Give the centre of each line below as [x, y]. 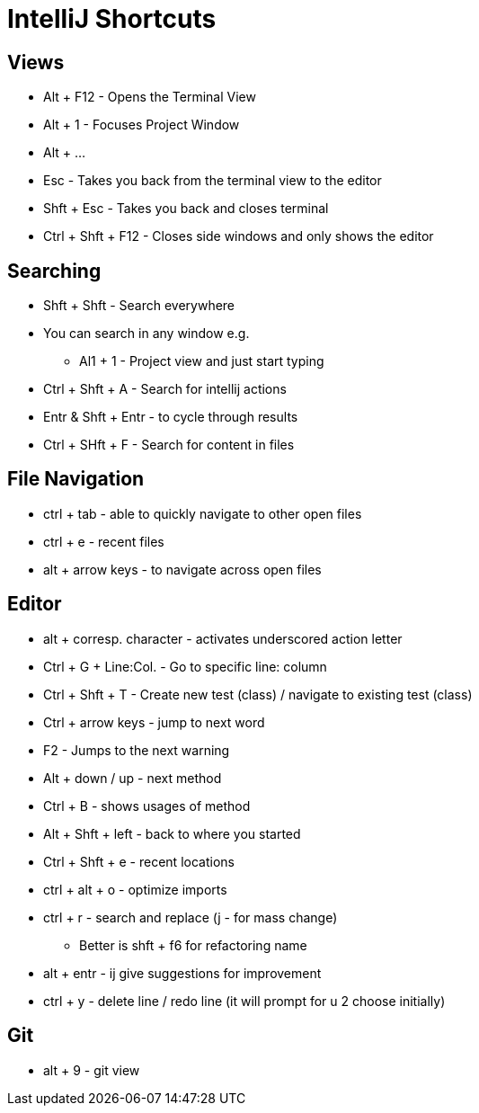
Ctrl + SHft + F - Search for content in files [169, 445]
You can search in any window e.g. [146, 334]
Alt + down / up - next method [133, 778]
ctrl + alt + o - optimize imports [135, 889]
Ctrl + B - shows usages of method [147, 806]
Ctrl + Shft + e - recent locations [139, 861]
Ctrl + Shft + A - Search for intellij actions [165, 389]
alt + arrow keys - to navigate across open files [182, 569]
